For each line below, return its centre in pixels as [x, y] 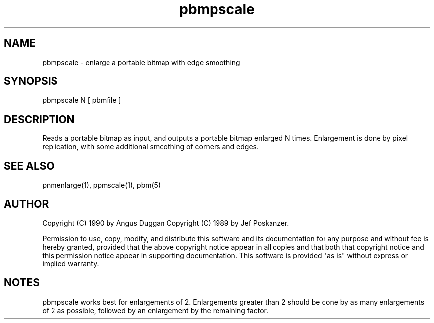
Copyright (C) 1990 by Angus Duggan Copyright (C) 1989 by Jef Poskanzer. [166, 223]
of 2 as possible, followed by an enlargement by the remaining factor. [155, 310]
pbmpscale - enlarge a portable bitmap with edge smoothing [141, 62]
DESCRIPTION [39, 119]
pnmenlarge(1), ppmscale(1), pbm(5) [101, 185]
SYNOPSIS [31, 81]
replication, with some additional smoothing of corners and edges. [151, 147]
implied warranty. [71, 263]
